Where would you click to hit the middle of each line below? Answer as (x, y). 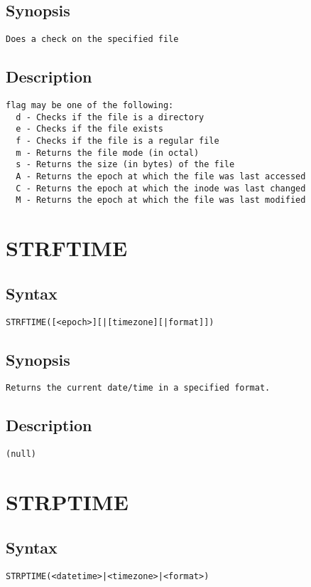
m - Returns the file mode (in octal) (108, 153)
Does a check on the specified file (92, 39)
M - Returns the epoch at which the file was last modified (161, 200)
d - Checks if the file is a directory (110, 117)
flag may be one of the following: (90, 106)
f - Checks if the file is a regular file (118, 141)
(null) (21, 454)
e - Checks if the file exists (89, 129)
